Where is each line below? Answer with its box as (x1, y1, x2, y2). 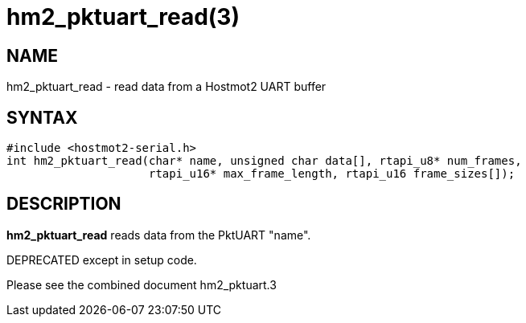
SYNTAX (6, 107, 78, 128)
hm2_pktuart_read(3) (6, 3, 240, 31)
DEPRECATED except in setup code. (6, 252, 197, 267)
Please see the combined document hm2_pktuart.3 (6, 277, 277, 292)
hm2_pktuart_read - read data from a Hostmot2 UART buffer (6, 80, 327, 94)
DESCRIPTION (6, 194, 121, 215)
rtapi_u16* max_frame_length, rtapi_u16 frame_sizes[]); (149, 167, 516, 181)
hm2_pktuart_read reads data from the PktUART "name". (6, 227, 311, 242)
